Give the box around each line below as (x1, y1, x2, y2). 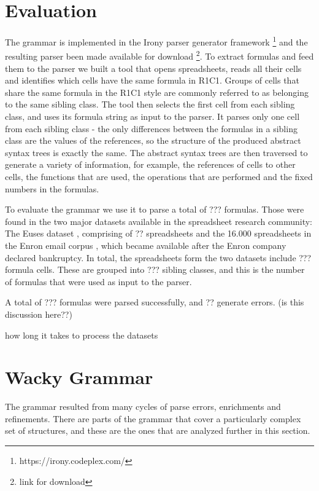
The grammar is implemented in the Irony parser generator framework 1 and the (5, 34, 308, 48)
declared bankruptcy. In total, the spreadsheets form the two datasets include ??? (5, 251, 312, 264)
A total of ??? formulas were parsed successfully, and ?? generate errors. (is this (5, 296, 304, 308)
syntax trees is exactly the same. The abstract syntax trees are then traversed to (5, 146, 308, 159)
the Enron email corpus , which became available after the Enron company (5, 238, 286, 251)
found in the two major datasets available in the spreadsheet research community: (5, 214, 313, 227)
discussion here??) (5, 307, 72, 320)
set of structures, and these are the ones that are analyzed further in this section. (5, 424, 310, 437)
